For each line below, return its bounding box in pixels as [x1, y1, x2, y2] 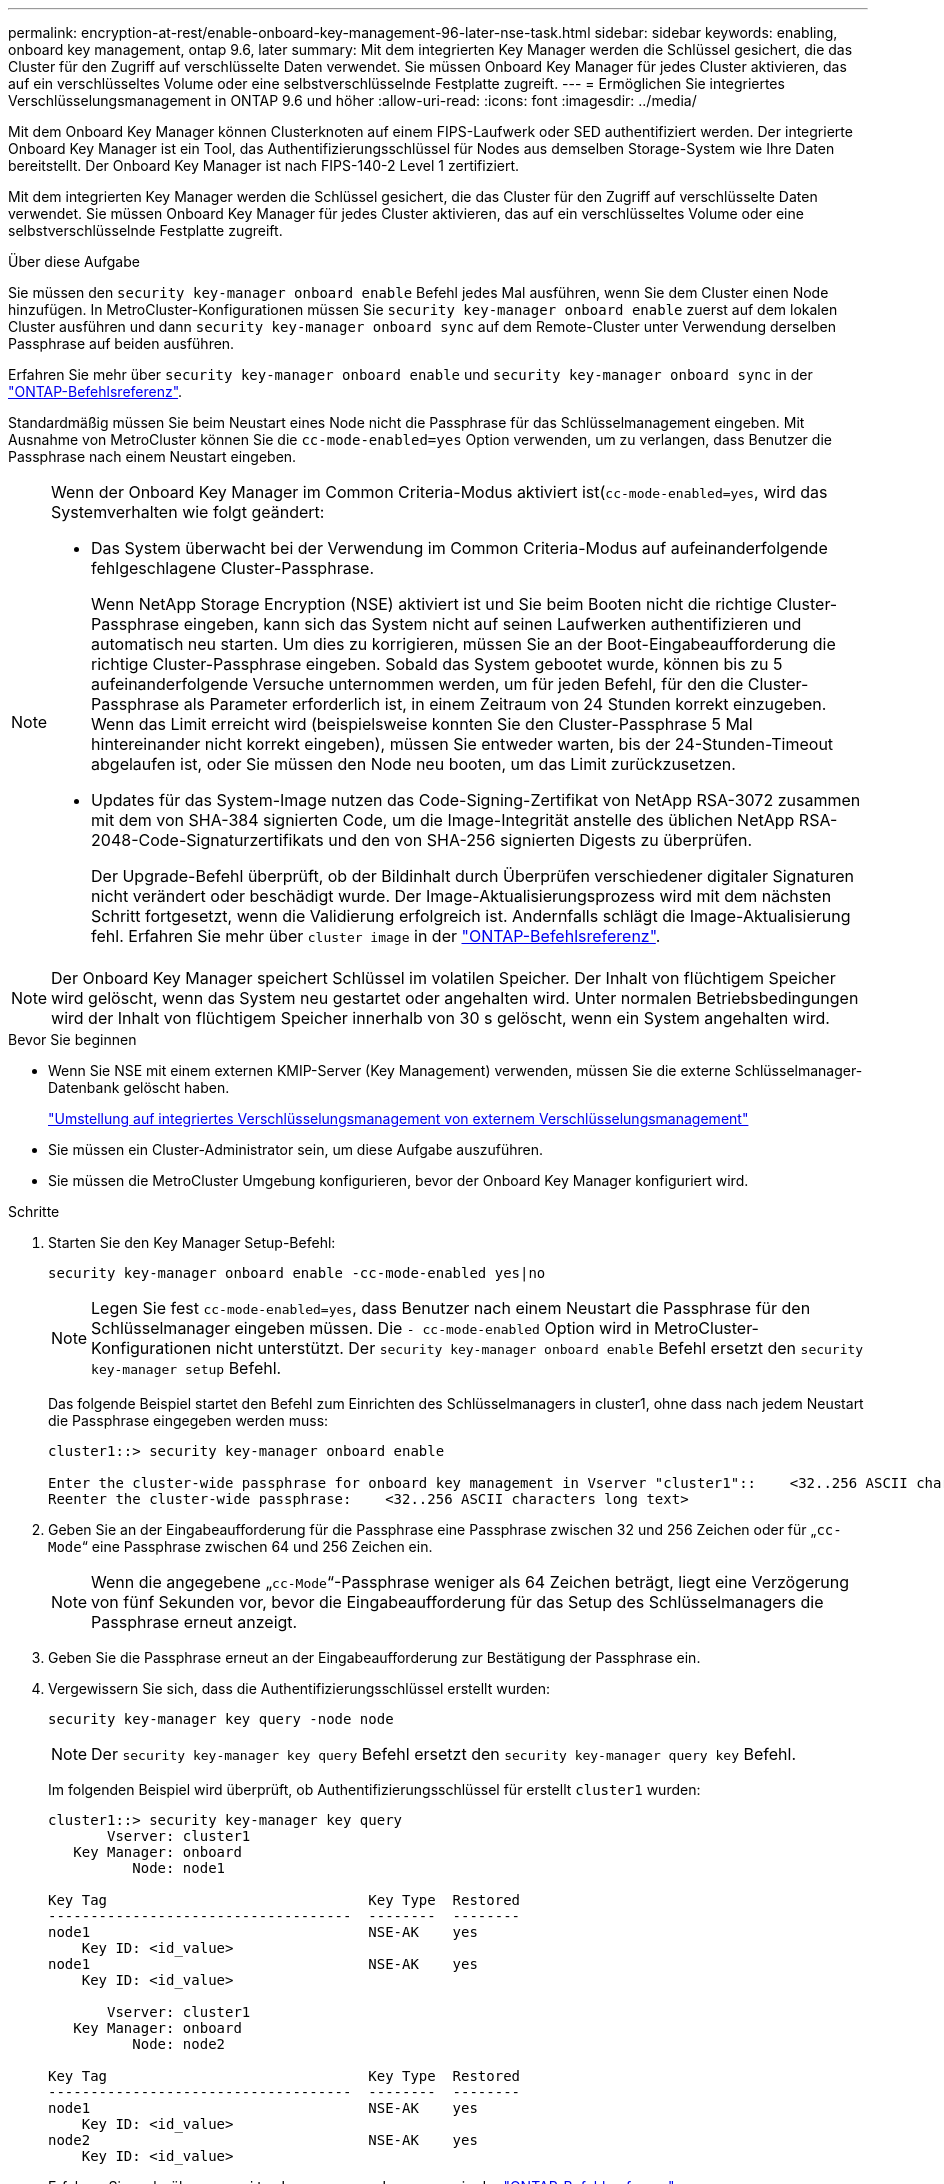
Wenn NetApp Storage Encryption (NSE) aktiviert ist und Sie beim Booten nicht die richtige [91, 594, 773, 614]
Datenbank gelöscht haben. [48, 1079, 230, 1096]
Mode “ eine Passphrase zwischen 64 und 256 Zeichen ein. [48, 1538, 433, 1555]
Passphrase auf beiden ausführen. [8, 335, 235, 352]
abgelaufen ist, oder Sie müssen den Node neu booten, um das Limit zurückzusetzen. [91, 754, 736, 774]
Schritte [8, 1203, 60, 1220]
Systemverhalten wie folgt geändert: [51, 502, 325, 522]
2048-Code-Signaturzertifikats [91, 830, 324, 850]
